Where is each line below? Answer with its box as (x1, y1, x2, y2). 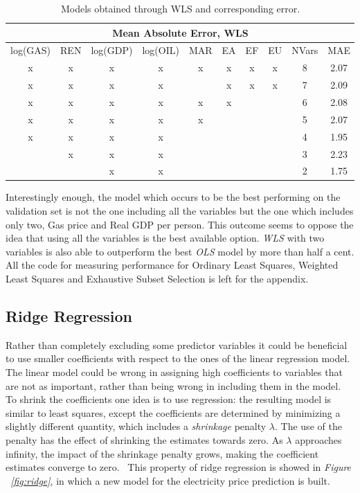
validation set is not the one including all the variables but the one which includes (6, 204, 354, 218)
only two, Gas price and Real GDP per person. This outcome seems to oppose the (6, 217, 354, 231)
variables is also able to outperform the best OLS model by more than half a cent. (6, 244, 354, 258)
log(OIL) (142, 43, 179, 57)
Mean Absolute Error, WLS (112, 25, 249, 39)
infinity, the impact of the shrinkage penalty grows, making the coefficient (6, 446, 319, 460)
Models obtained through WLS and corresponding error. (60, 1, 300, 15)
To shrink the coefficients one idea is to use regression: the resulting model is (6, 392, 332, 406)
